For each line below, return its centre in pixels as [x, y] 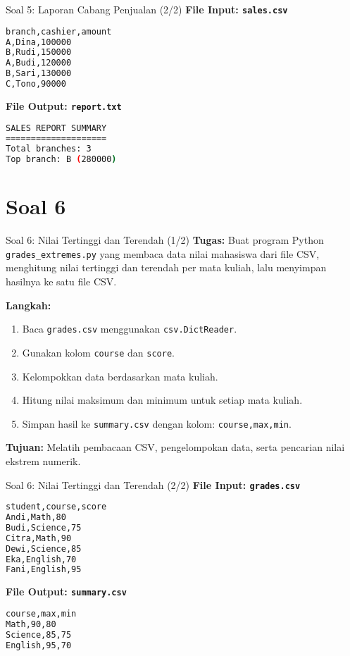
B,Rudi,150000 [39, 52]
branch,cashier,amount [59, 31]
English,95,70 [39, 645]
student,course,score [56, 507]
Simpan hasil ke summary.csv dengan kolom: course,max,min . [157, 423]
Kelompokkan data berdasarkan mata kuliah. [120, 376]
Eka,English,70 [41, 559]
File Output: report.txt [64, 105]
